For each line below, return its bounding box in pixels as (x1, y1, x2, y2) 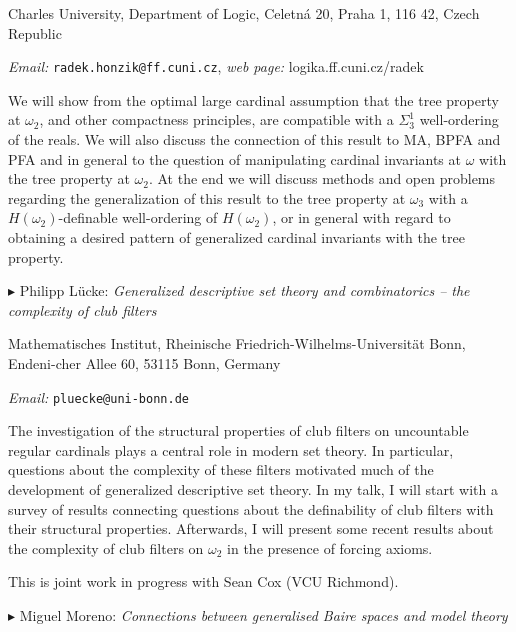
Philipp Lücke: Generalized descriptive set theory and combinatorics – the (19, 280, 470, 301)
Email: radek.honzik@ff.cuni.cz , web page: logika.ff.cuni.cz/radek (8, 56, 424, 77)
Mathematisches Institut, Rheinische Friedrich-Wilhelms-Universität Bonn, (8, 333, 466, 354)
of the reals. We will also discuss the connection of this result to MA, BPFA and (8, 129, 501, 150)
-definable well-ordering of (58, 207, 218, 228)
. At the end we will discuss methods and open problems (148, 168, 496, 189)
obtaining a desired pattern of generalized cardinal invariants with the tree (8, 227, 465, 247)
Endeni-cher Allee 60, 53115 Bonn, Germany (8, 352, 281, 373)
